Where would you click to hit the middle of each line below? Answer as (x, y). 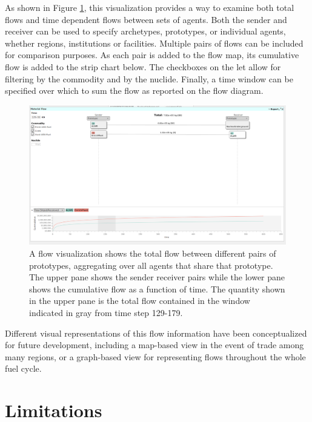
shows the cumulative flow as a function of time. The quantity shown (157, 288)
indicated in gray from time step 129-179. (106, 312)
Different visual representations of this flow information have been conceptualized (156, 333)
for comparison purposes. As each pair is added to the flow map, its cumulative (152, 55)
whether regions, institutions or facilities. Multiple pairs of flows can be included (154, 43)
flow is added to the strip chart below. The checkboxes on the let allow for (143, 66)
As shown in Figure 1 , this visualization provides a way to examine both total (150, 7)
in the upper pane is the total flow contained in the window (140, 301)
